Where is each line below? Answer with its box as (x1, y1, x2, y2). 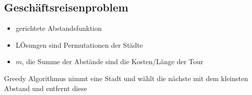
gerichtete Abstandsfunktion (15, 23, 102, 33)
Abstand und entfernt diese (4, 83, 87, 93)
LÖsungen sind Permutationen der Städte (15, 39, 143, 50)
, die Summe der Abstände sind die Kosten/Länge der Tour (22, 56, 204, 67)
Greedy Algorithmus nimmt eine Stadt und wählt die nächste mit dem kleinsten (4, 73, 249, 83)
